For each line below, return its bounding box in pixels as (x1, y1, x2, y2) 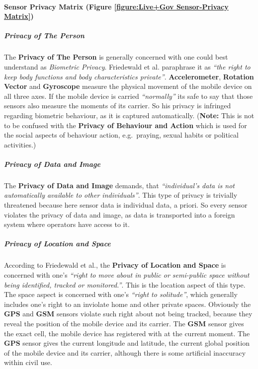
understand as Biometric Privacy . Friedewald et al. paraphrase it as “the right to (4, 61, 251, 72)
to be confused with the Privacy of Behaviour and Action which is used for (4, 120, 247, 130)
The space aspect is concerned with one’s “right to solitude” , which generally (4, 289, 238, 299)
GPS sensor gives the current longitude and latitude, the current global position (4, 338, 250, 348)
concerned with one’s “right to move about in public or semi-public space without (4, 269, 250, 280)
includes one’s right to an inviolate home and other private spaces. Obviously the (4, 298, 251, 309)
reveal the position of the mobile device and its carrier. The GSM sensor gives (4, 318, 244, 328)
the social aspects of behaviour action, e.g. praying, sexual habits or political (4, 130, 239, 140)
